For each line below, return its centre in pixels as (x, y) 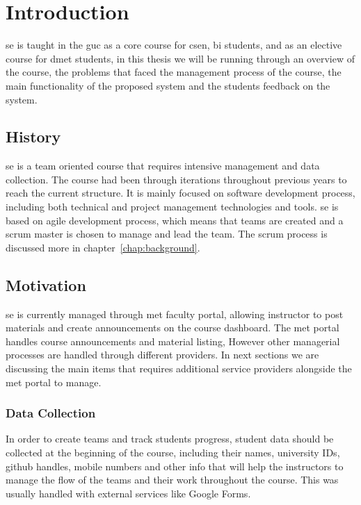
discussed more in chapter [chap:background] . (103, 247)
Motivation (46, 284)
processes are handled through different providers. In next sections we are (162, 355)
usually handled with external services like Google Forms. (128, 493)
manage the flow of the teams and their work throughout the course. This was (172, 480)
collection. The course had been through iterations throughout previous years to (176, 179)
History (33, 136)
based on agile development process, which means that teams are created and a (175, 220)
